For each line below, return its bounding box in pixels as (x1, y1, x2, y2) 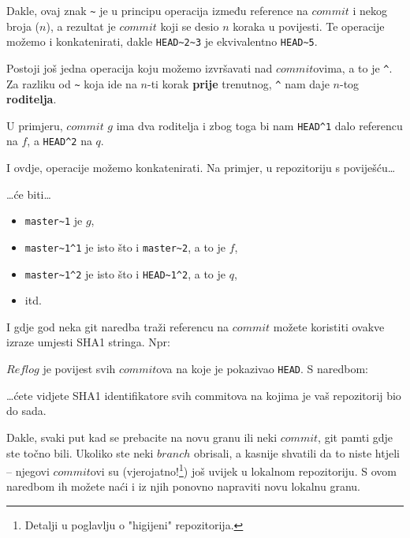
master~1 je (24, 212, 83, 229)
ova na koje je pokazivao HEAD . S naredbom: (156, 361, 368, 377)
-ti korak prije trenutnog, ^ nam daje (147, 75, 330, 92)
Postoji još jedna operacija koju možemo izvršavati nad (6, 59, 273, 76)
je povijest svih (43, 361, 116, 377)
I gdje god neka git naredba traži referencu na (6, 318, 229, 334)
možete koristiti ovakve (273, 318, 385, 334)
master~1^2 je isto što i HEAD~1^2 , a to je (24, 265, 226, 282)
